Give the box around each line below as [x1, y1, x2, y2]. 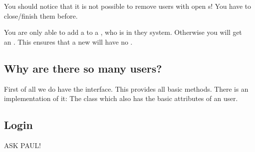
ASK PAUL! [4, 140, 41, 150]
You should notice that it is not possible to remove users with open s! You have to [4, 1, 251, 11]
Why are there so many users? [4, 60, 162, 76]
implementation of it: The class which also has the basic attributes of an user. [4, 93, 238, 103]
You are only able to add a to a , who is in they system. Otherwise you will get [4, 27, 242, 37]
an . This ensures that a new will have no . [4, 36, 132, 47]
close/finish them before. [4, 10, 78, 21]
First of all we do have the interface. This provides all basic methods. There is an [4, 83, 249, 94]
